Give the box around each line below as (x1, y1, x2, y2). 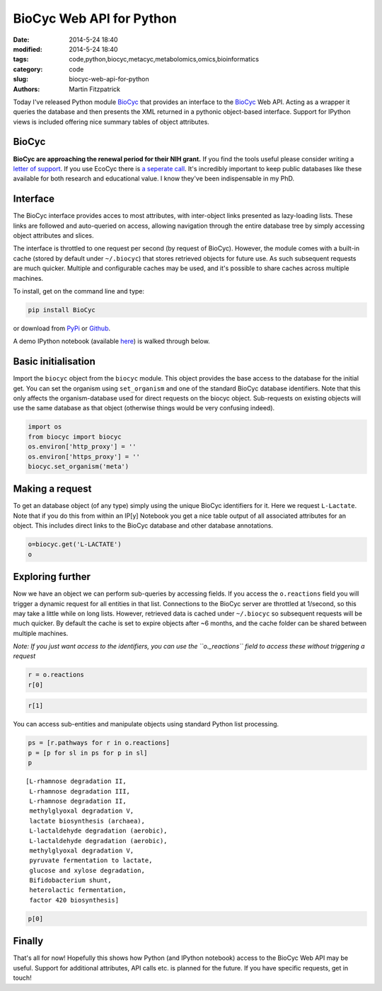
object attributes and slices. (13, 231, 95, 240)
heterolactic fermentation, (29, 886, 127, 894)
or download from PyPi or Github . (13, 324, 111, 332)
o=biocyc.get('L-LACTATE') (28, 540, 122, 548)
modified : (13, 45, 42, 53)
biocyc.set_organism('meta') (28, 462, 129, 470)
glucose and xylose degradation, (29, 867, 145, 874)
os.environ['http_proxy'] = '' (28, 443, 137, 451)
